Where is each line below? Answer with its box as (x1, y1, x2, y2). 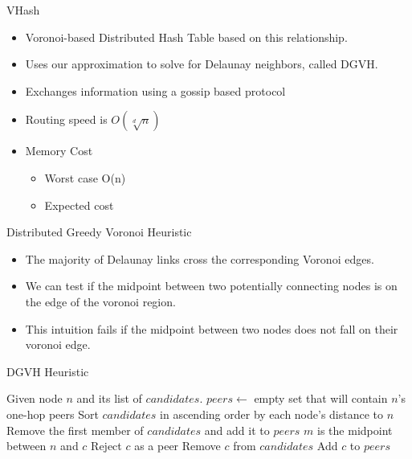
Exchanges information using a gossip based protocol (25, 82, 286, 99)
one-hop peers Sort (6, 405, 99, 422)
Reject (91, 437, 122, 454)
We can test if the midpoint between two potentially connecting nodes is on (25, 277, 398, 294)
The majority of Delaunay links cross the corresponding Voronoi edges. (25, 250, 374, 267)
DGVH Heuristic (6, 363, 89, 379)
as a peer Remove (134, 437, 221, 454)
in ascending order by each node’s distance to (160, 405, 384, 422)
